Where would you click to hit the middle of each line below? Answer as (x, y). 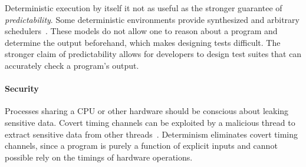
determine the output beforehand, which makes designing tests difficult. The (143, 42)
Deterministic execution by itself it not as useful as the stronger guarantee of (144, 8)
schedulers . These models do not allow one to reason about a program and (141, 31)
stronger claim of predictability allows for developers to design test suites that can (153, 54)
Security (22, 88)
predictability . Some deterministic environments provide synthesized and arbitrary (152, 19)
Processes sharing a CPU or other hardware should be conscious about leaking (147, 111)
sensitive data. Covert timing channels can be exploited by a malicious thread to (150, 122)
